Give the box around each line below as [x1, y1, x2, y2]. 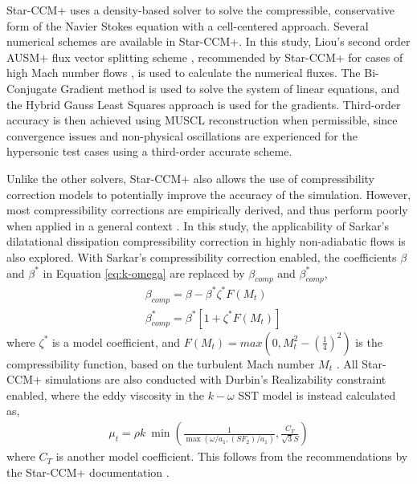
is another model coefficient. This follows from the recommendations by [55, 448, 408, 465]
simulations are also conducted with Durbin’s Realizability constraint [45, 371, 386, 388]
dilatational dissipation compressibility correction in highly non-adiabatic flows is [6, 233, 406, 250]
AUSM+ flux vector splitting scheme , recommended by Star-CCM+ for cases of [6, 48, 403, 65]
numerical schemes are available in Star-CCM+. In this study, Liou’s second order [6, 33, 411, 50]
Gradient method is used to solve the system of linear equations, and [60, 79, 400, 96]
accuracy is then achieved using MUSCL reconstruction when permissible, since [6, 112, 398, 128]
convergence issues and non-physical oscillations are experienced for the [6, 127, 358, 144]
